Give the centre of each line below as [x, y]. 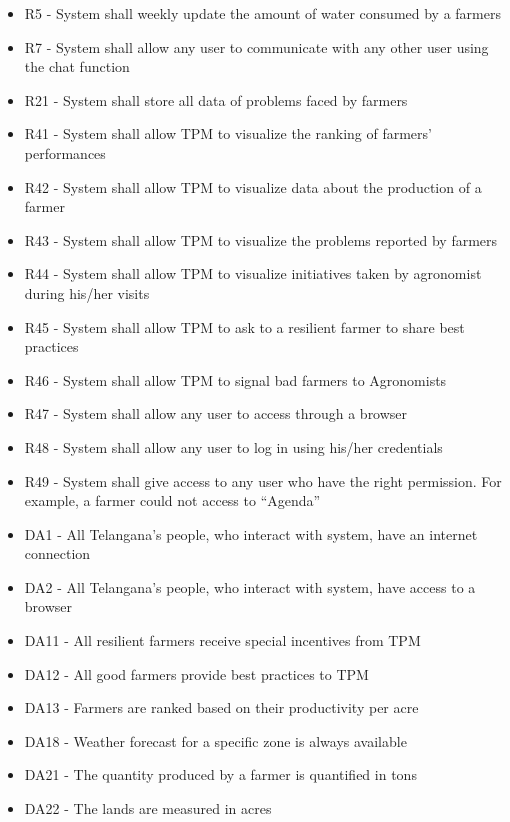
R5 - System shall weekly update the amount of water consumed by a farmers [262, 13]
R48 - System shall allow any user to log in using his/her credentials [233, 446]
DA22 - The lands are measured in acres [148, 808]
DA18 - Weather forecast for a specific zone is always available [215, 740]
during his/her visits [87, 292]
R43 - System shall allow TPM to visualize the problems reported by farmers [261, 239]
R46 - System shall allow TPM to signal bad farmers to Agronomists [235, 379]
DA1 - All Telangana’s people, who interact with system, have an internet [251, 533]
